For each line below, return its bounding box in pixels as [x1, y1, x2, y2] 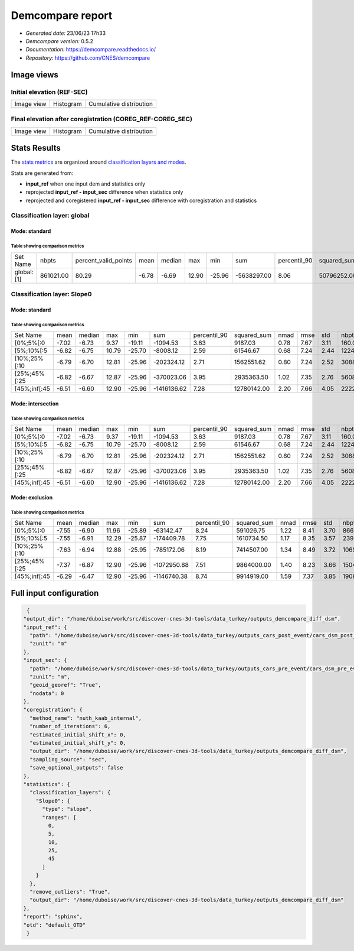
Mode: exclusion [11, 494, 53, 501]
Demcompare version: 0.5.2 [25, 37, 94, 44]
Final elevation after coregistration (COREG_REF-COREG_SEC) [11, 115, 193, 124]
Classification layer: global [11, 212, 90, 220]
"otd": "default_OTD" [23, 921, 86, 928]
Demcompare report [11, 9, 113, 22]
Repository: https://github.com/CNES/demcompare [25, 54, 150, 61]
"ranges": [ [42, 814, 77, 821]
